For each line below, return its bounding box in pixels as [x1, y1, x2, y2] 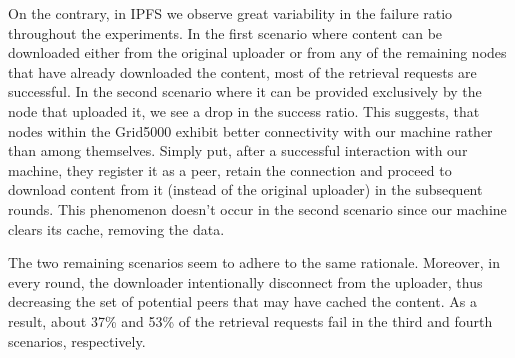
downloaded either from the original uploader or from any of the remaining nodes [8, 42, 507, 63]
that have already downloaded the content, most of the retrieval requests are [8, 61, 477, 82]
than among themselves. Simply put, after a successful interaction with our [8, 140, 468, 161]
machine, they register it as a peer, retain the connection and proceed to [8, 159, 452, 180]
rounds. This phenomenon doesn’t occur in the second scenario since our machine [8, 198, 507, 219]
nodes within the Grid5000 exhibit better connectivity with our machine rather [8, 120, 493, 141]
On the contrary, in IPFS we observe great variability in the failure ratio [8, 3, 453, 23]
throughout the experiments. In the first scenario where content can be [8, 22, 443, 43]
